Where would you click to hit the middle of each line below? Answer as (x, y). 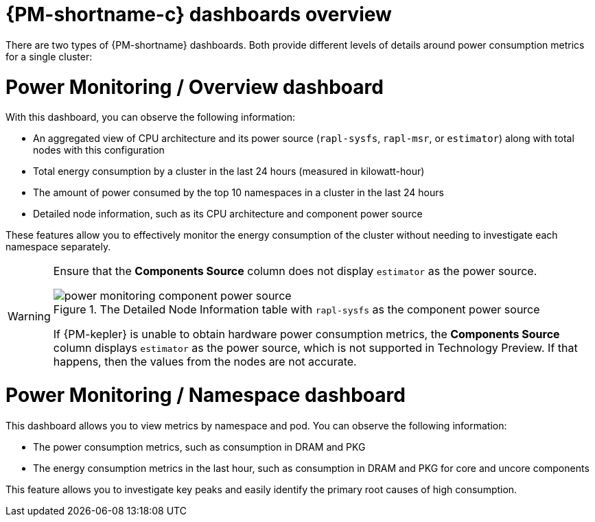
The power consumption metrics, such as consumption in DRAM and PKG (199, 447)
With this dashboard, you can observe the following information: (151, 117)
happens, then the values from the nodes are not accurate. (205, 362)
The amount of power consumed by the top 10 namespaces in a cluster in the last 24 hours (238, 193)
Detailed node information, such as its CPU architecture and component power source (228, 214)
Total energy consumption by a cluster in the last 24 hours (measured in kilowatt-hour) (229, 171)
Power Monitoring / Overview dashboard (195, 87)
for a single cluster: (49, 56)
